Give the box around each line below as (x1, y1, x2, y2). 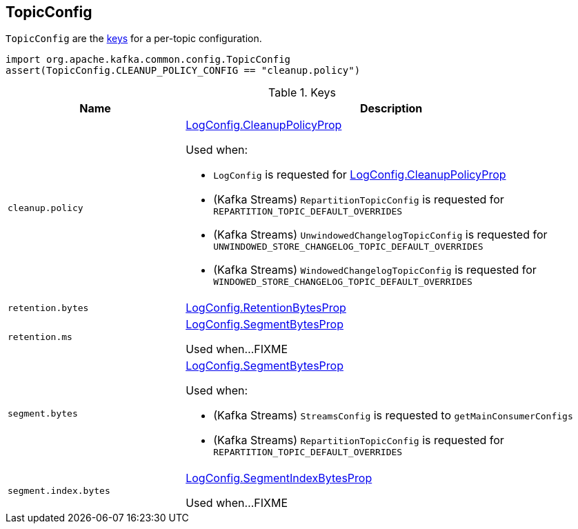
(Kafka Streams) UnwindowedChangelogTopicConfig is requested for (213, 228, 548, 242)
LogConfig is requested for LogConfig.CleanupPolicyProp (213, 168, 506, 182)
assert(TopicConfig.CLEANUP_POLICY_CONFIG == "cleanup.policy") (6, 65, 361, 77)
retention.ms (8, 331, 72, 342)
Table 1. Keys (268, 86, 336, 100)
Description (359, 101, 423, 116)
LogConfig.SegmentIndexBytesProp (186, 471, 372, 486)
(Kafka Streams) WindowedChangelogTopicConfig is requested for (213, 263, 537, 277)
